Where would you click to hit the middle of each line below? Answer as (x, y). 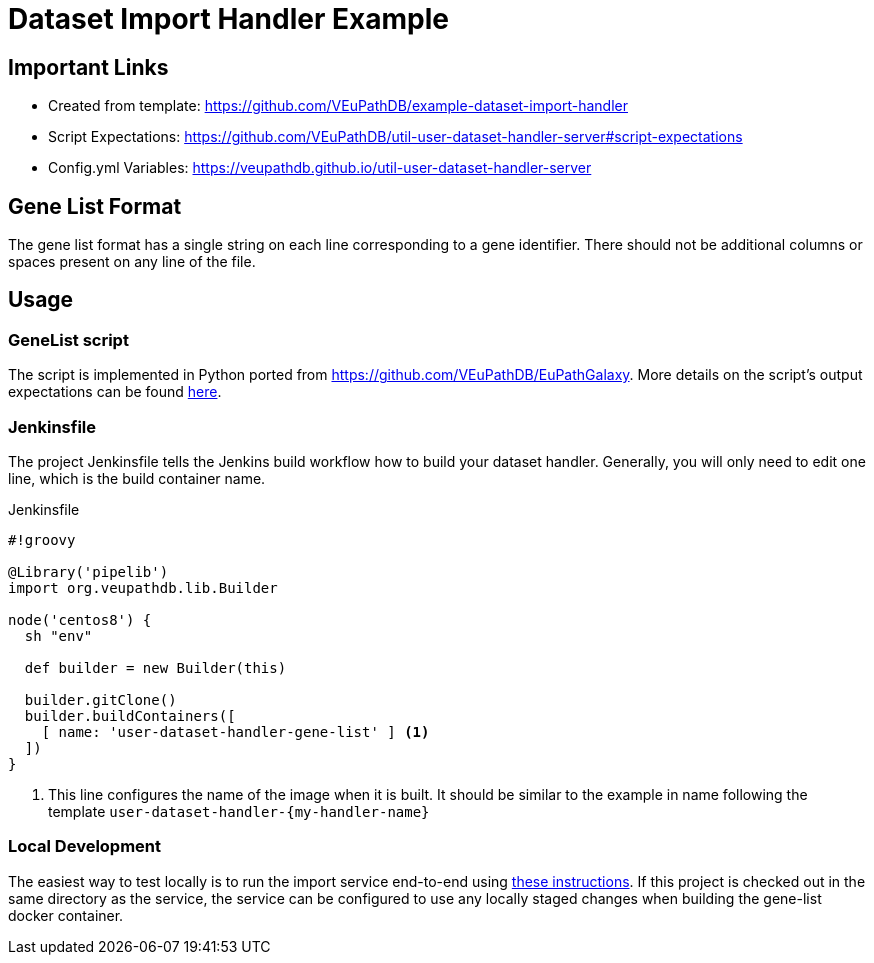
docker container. (66, 915)
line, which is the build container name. (137, 478)
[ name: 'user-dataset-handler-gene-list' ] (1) (235, 731)
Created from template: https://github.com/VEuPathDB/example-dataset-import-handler (338, 106)
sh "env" (58, 635)
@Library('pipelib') (88, 571)
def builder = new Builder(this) (155, 667)
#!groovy (42, 539)
